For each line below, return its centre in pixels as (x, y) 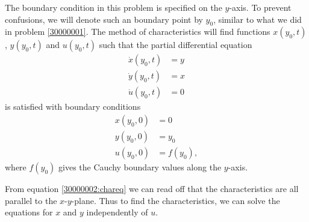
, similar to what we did (257, 19)
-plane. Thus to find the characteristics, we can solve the (176, 200)
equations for (29, 212)
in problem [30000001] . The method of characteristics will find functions (138, 31)
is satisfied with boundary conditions (73, 106)
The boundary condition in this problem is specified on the (114, 7)
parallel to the (31, 200)
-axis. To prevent (260, 7)
